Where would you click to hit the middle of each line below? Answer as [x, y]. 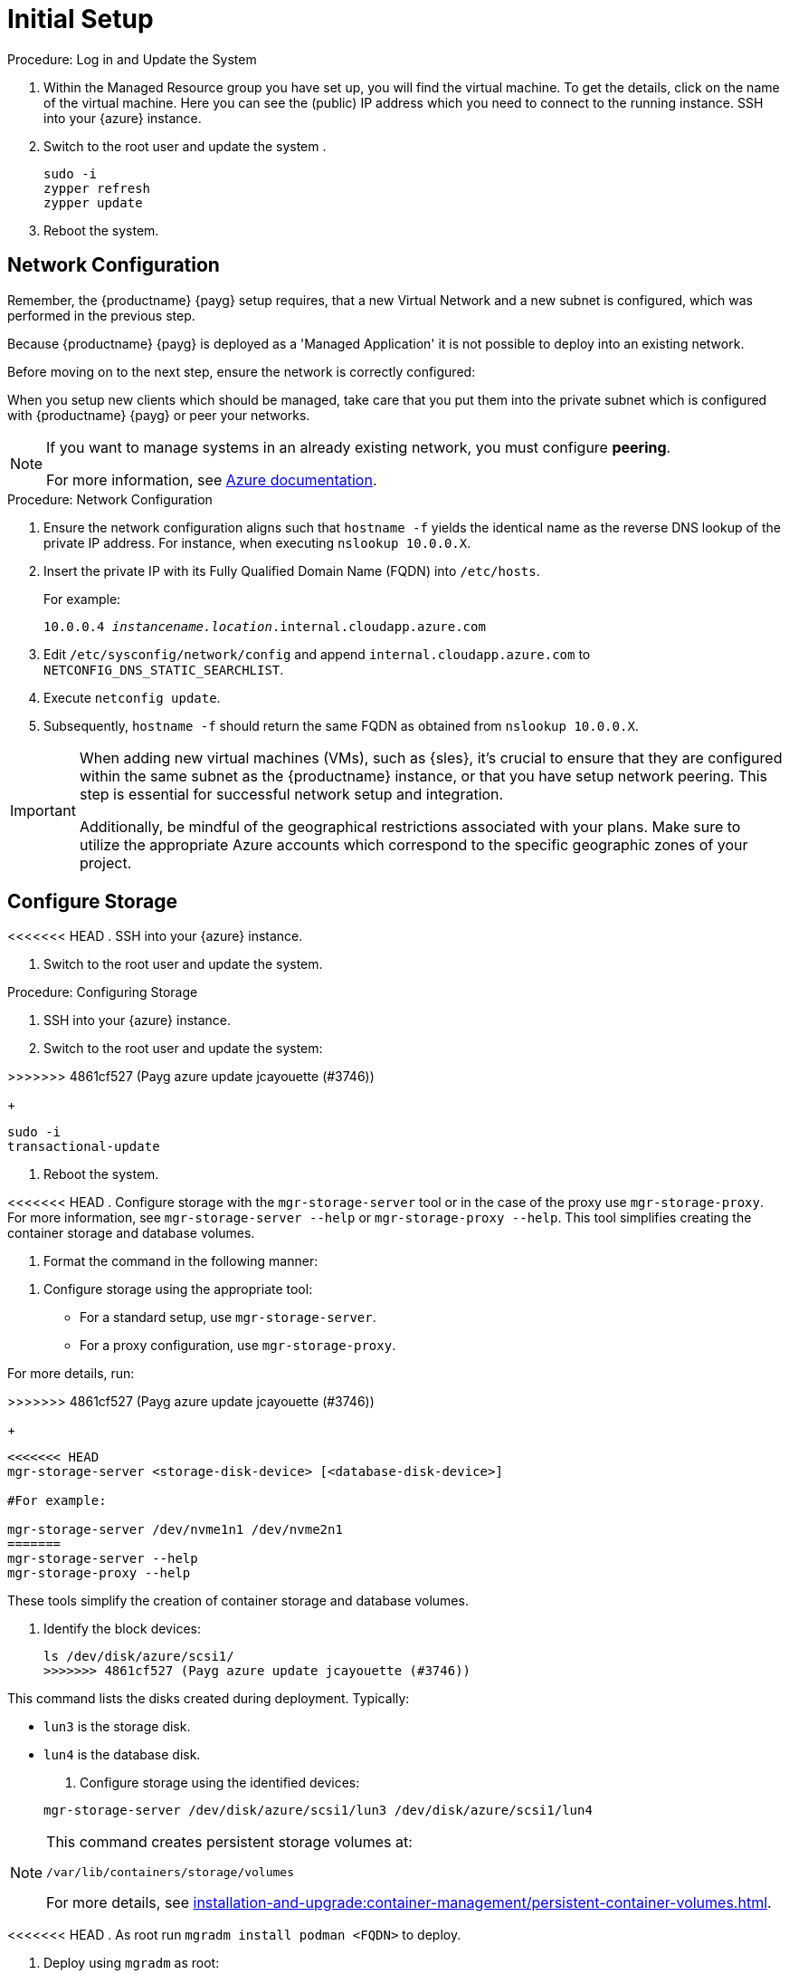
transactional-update [84, 1147]
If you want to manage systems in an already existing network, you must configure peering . [359, 447]
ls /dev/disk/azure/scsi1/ [139, 1657]
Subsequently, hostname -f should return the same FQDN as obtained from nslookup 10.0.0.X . [341, 725]
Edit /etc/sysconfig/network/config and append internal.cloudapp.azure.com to [317, 654]
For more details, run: [71, 1374]
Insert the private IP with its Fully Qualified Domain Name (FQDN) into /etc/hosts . [292, 570]
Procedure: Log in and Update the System [132, 59]
